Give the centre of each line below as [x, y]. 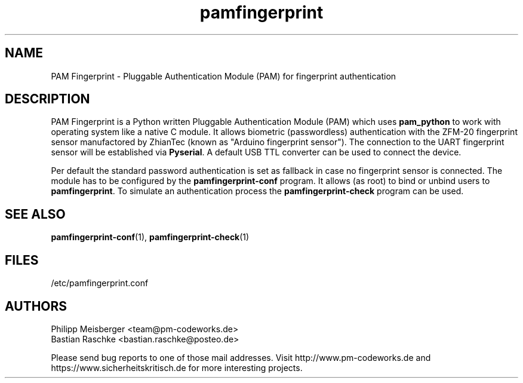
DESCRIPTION [47, 99]
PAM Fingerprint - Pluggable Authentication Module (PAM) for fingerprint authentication [224, 76]
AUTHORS [36, 306]
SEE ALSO [35, 214]
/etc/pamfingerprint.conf [100, 283]
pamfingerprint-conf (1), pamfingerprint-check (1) [150, 237]
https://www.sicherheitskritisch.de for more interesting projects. [177, 367]
